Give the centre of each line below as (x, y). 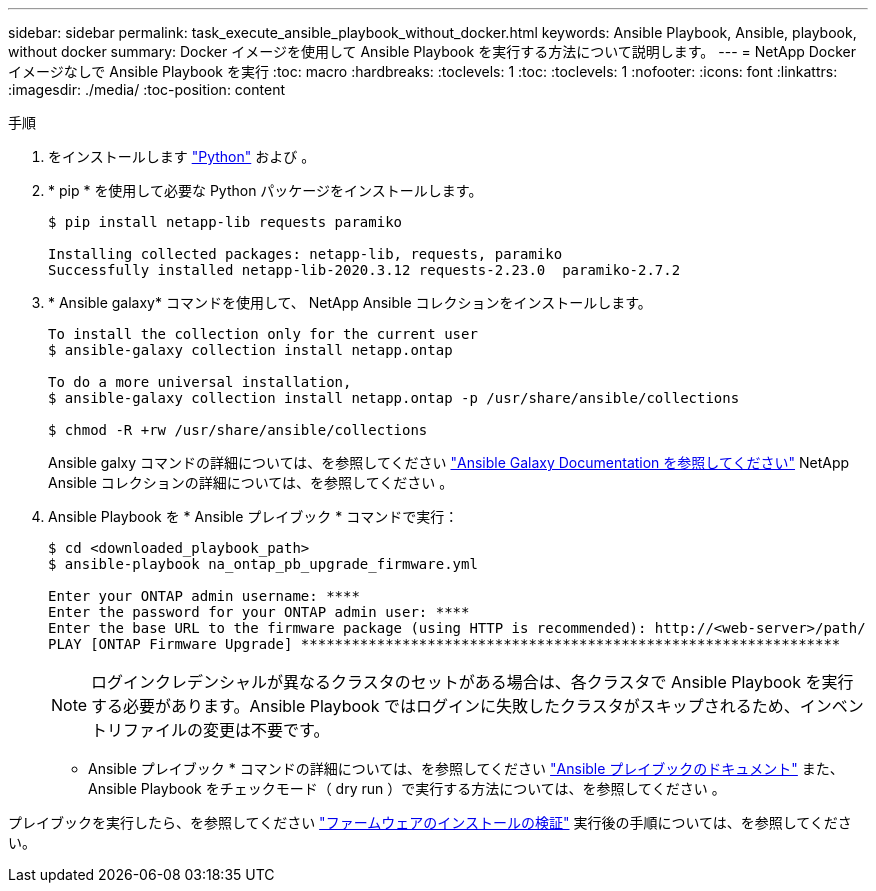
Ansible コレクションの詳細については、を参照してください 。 (251, 482)
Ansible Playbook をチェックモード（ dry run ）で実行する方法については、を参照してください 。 (407, 788)
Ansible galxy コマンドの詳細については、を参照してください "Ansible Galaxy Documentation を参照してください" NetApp (449, 462)
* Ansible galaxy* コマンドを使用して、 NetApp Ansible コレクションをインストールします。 (350, 302)
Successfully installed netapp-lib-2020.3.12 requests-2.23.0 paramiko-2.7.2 (364, 270)
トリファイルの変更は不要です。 (210, 730)
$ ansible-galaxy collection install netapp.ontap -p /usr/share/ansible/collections (394, 398)
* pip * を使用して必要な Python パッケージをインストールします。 (265, 190)
